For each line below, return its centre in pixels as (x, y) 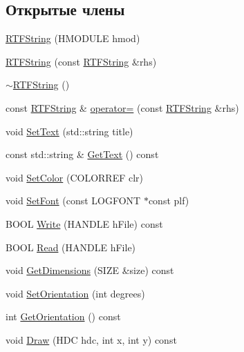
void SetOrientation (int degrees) (75, 293)
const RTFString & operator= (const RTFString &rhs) (122, 107)
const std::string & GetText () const (82, 154)
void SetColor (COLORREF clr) (75, 177)
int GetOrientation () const (63, 316)
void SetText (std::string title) (69, 131)
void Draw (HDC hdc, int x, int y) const (91, 339)
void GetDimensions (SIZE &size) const (90, 270)
